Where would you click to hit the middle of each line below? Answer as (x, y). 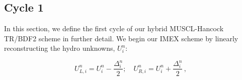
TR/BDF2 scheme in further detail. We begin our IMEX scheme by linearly (121, 38)
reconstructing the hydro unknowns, (60, 48)
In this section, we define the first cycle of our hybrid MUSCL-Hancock (114, 28)
